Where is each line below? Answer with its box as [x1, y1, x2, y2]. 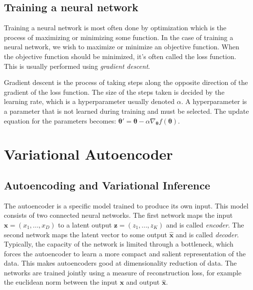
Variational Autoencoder [4, 144, 173, 164]
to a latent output [58, 219, 112, 229]
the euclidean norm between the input [4, 277, 117, 287]
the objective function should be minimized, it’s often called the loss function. [4, 51, 236, 61]
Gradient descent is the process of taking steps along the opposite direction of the [4, 77, 248, 87]
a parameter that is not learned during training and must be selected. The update [4, 105, 249, 116]
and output [126, 277, 160, 287]
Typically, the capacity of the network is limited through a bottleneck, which [4, 239, 234, 249]
